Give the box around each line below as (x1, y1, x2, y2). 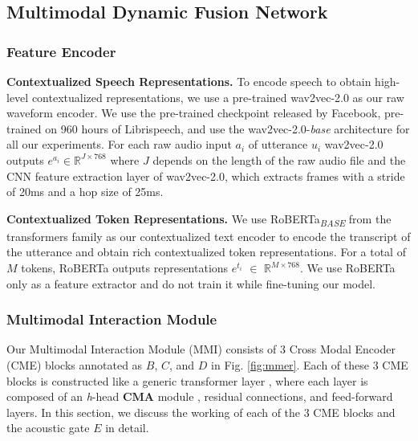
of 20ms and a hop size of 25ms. (6, 183, 164, 200)
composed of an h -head (6, 388, 120, 405)
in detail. (105, 419, 149, 436)
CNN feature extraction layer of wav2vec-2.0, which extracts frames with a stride (6, 167, 405, 184)
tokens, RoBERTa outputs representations (21, 259, 229, 276)
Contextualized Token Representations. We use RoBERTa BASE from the (6, 210, 392, 229)
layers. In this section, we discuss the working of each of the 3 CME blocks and (6, 403, 396, 420)
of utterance (248, 136, 308, 153)
